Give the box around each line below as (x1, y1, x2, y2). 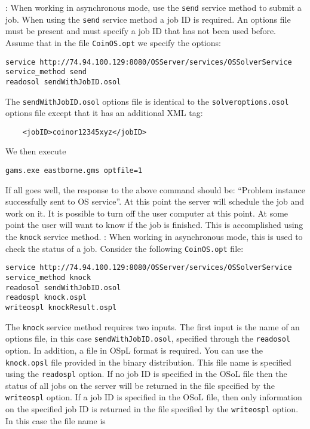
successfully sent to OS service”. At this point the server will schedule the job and (5, 195, 305, 208)
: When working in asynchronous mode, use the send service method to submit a (5, 1, 302, 13)
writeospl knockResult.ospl (5, 303, 117, 312)
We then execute (5, 145, 66, 157)
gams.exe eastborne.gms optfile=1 (5, 166, 143, 175)
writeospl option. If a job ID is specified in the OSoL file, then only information (5, 391, 302, 403)
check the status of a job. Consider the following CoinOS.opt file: (5, 242, 244, 254)
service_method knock (5, 273, 91, 282)
